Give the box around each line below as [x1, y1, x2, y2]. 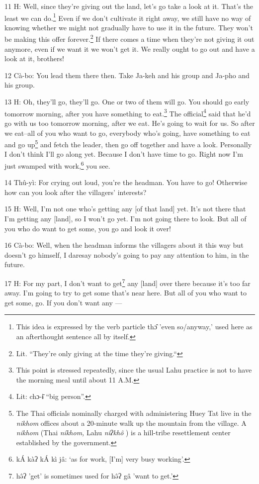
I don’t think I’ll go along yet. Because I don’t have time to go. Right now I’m [4, 149, 243, 159]
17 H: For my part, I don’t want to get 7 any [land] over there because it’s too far [4, 276, 251, 288]
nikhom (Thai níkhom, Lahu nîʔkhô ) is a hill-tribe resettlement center [16, 427, 231, 438]
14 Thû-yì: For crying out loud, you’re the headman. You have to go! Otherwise [4, 177, 248, 188]
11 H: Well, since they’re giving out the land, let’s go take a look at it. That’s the [4, 1, 253, 11]
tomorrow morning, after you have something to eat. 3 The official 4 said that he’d [4, 106, 251, 118]
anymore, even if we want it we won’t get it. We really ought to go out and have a [4, 43, 255, 54]
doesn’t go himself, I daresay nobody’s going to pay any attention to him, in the [4, 249, 249, 260]
